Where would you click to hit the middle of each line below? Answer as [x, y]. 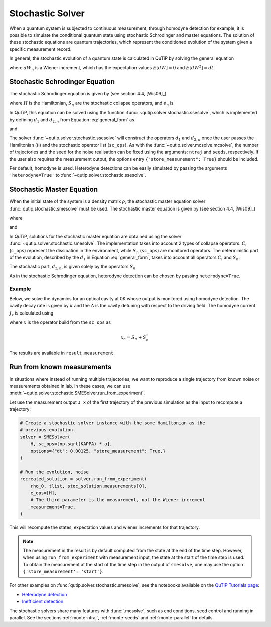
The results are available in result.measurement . [62, 353]
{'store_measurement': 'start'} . [63, 571]
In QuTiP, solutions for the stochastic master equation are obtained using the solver [95, 236]
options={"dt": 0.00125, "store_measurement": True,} [98, 451]
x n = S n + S [133, 338]
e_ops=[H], [44, 493]
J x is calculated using [31, 313]
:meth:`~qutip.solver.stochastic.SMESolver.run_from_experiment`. [77, 393]
